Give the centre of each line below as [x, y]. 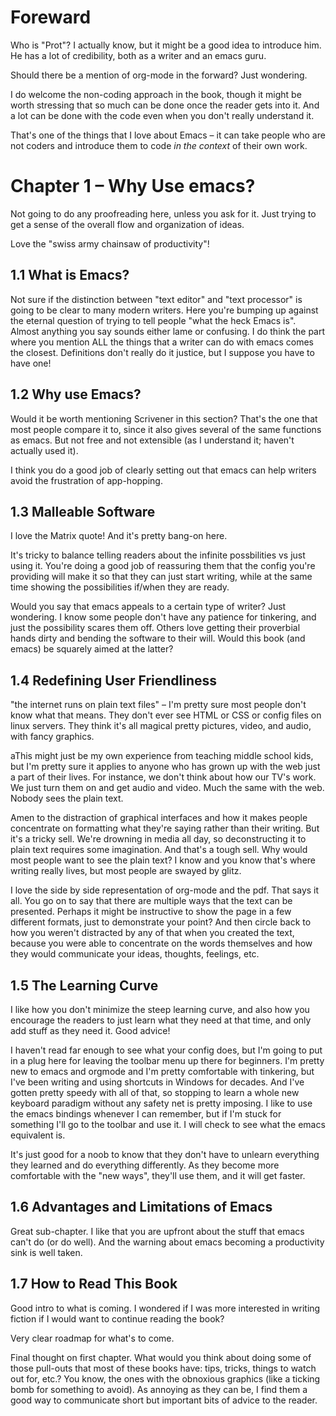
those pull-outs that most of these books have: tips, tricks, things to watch [163, 1368]
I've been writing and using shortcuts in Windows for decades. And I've [157, 1082]
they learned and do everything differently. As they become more [145, 1165]
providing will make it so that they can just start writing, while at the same [161, 577]
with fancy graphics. [52, 737]
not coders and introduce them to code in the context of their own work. [159, 145]
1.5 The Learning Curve [84, 985]
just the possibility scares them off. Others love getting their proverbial [155, 628]
